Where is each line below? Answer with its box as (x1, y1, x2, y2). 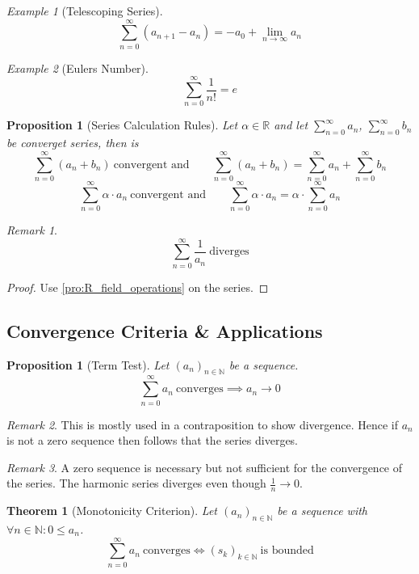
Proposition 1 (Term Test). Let (6, 356, 170, 373)
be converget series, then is (6, 134, 139, 151)
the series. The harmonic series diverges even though (6, 475, 266, 492)
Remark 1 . (6, 222, 57, 238)
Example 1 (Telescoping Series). (6, 2, 163, 19)
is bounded (260, 545, 314, 557)
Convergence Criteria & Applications (6, 318, 323, 343)
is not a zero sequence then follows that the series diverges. (6, 432, 299, 449)
